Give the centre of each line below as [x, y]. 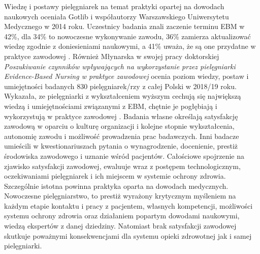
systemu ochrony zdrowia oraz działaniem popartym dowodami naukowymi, [122, 216]
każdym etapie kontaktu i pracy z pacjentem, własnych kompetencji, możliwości [128, 205]
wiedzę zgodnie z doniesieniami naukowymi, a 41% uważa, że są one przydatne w [130, 46]
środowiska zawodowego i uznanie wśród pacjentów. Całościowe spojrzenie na [124, 156]
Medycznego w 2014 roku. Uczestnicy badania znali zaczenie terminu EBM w [124, 26]
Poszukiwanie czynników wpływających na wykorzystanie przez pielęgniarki [120, 66]
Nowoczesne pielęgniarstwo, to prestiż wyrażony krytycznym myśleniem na [120, 196]
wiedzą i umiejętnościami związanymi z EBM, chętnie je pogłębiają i [111, 106]
